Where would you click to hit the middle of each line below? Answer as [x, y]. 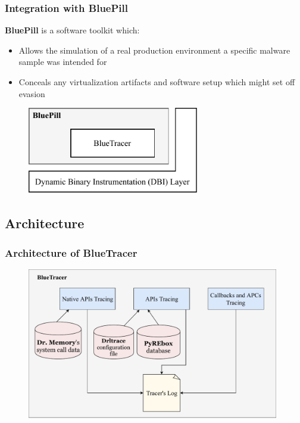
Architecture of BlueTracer [71, 252]
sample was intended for [63, 62]
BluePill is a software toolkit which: [72, 30]
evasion [32, 93]
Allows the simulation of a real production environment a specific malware [154, 50]
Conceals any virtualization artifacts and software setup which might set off [157, 82]
